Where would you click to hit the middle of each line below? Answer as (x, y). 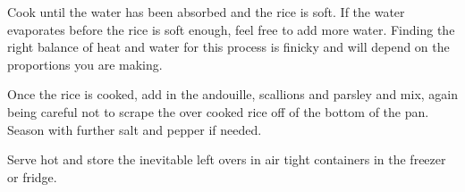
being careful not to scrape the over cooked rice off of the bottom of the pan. (218, 111)
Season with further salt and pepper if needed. (135, 129)
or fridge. (32, 176)
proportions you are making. (85, 64)
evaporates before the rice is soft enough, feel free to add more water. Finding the (231, 29)
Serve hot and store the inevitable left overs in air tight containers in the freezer (227, 159)
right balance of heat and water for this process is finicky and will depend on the (228, 47)
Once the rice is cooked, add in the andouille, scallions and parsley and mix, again (233, 94)
